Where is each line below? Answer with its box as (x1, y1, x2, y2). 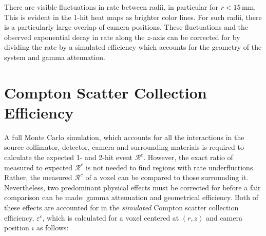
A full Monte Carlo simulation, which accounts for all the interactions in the (4, 131, 244, 142)
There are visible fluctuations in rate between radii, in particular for (4, 2, 218, 12)
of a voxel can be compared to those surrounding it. (85, 172, 249, 183)
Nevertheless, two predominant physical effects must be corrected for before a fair (4, 182, 261, 192)
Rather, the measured (4, 172, 72, 183)
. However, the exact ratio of (143, 152, 233, 163)
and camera (206, 212, 242, 223)
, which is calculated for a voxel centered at (42, 212, 179, 223)
